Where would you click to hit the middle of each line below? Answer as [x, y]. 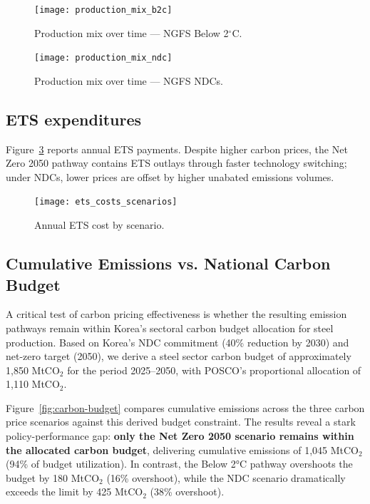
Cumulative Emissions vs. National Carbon [168, 263]
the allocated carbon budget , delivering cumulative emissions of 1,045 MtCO [182, 449]
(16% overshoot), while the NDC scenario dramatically [226, 477]
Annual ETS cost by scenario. [99, 225]
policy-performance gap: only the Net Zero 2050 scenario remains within [180, 436]
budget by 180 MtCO [53, 477]
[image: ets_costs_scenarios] [106, 202]
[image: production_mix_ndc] [103, 58]
